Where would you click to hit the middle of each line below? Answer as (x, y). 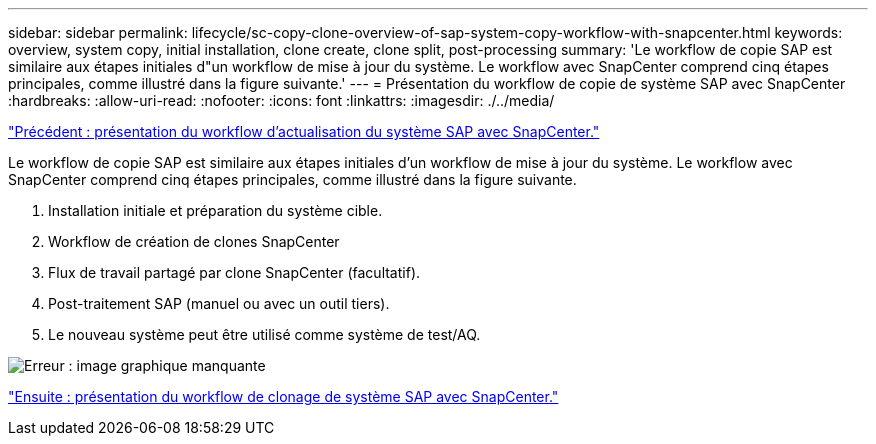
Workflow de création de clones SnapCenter (194, 241)
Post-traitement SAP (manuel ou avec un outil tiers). (219, 303)
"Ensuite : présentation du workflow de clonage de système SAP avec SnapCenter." (283, 396)
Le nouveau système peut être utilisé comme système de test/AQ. (264, 334)
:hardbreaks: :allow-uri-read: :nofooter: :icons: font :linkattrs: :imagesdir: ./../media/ (281, 100)
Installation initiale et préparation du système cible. (215, 210)
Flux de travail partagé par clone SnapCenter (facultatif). (234, 272)
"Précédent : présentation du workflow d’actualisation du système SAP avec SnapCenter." (304, 131)
